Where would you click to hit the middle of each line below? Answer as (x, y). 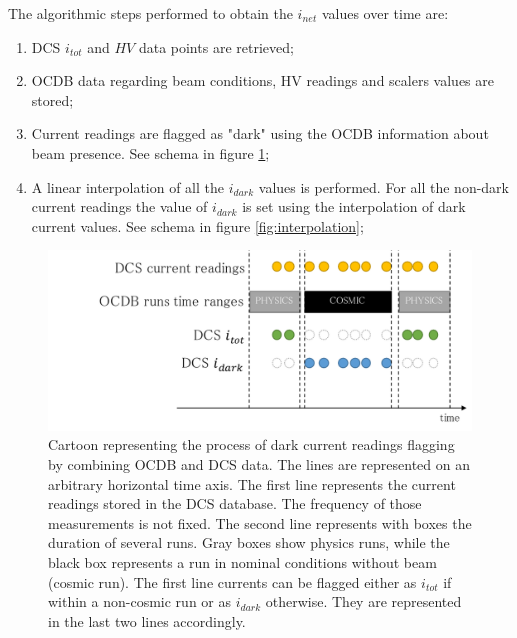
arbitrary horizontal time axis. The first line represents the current (252, 483)
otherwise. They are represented (363, 601)
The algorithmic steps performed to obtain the (150, 13)
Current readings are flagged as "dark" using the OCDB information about (260, 133)
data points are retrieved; (216, 46)
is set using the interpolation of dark (354, 206)
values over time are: (385, 13)
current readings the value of (119, 206)
